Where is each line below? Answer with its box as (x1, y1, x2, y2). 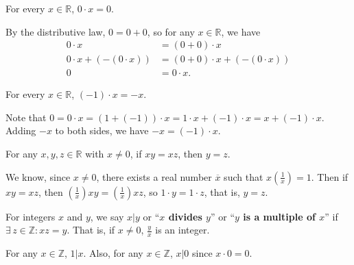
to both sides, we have (55, 123, 149, 138)
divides (168, 209, 202, 223)
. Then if (311, 169, 349, 184)
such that (224, 169, 263, 184)
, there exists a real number (96, 169, 212, 184)
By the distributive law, (5, 24, 106, 38)
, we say (90, 209, 124, 223)
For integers (5, 209, 56, 223)
